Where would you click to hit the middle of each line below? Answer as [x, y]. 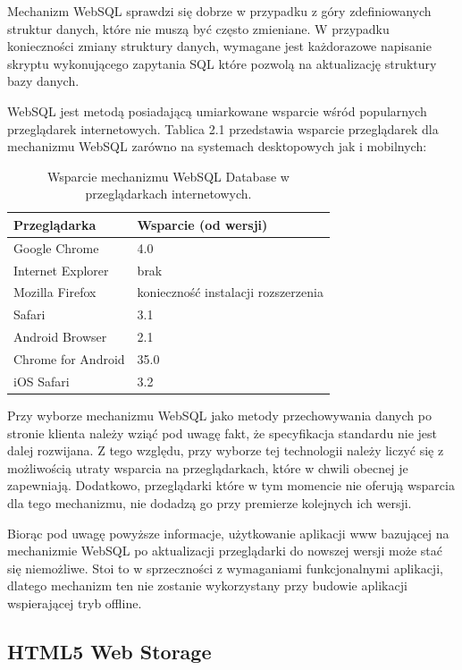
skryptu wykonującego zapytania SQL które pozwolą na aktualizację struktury [222, 63]
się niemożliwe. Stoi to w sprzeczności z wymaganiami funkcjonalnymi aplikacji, [225, 568]
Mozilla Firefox [55, 292]
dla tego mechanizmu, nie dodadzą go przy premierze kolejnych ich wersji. [210, 502]
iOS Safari [42, 381]
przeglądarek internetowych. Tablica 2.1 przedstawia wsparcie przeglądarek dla [223, 128]
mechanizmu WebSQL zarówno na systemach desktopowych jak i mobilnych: [217, 146]
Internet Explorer [61, 270]
